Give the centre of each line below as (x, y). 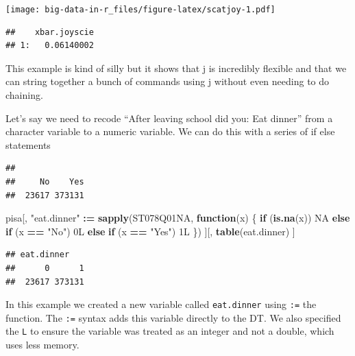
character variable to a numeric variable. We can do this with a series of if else (170, 131)
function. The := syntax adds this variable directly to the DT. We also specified (173, 317)
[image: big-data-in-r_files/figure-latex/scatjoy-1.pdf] (140, 10)
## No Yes (45, 182)
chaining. (24, 95)
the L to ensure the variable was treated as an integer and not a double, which (170, 331)
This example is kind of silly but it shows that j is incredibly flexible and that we (176, 68)
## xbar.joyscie (50, 32)
